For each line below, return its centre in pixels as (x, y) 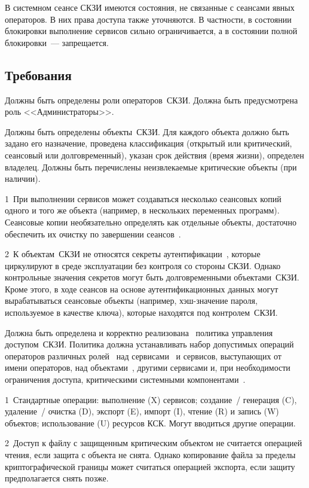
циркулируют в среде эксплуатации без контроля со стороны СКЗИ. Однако (143, 265)
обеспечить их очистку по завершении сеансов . (93, 234)
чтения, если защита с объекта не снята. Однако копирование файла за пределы (150, 455)
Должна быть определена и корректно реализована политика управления (139, 332)
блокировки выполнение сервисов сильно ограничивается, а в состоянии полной (151, 31)
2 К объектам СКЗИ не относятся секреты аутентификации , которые (133, 254)
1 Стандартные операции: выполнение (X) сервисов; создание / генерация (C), (151, 399)
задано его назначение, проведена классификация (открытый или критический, (149, 143)
